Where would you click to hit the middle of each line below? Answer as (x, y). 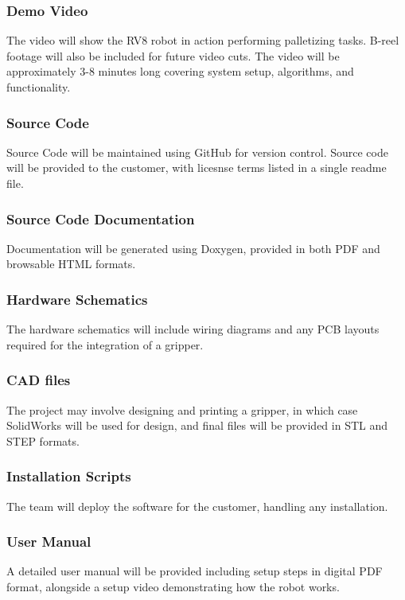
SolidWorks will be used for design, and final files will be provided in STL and (197, 425)
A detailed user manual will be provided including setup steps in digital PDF (195, 571)
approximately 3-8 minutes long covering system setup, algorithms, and (180, 71)
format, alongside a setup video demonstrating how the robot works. (173, 587)
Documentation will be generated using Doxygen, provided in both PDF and (193, 248)
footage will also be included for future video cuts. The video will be (173, 55)
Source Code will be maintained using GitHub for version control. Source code (197, 152)
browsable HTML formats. (71, 264)
